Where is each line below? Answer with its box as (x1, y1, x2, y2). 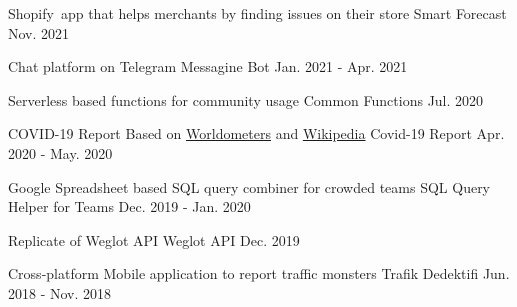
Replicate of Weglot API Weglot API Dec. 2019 (8, 229, 300, 250)
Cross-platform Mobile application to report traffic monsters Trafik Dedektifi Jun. (8, 263, 510, 284)
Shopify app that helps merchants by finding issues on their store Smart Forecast (8, 3, 507, 23)
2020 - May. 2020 (8, 142, 113, 163)
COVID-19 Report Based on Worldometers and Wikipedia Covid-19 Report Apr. (8, 123, 505, 144)
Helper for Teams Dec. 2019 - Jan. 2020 (8, 196, 251, 217)
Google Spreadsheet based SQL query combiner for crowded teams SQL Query (8, 176, 491, 197)
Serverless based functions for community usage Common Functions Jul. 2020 (8, 89, 484, 110)
